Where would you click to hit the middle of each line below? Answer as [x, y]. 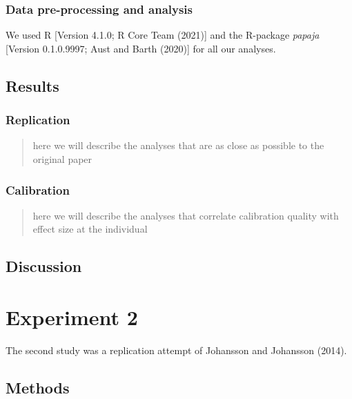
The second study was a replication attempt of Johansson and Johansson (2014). [176, 350]
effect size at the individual [90, 229]
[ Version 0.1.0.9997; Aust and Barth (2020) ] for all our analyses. [141, 48]
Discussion [44, 266]
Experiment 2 [72, 317]
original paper [62, 159]
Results [32, 85]
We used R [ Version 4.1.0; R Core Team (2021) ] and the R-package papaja [163, 35]
